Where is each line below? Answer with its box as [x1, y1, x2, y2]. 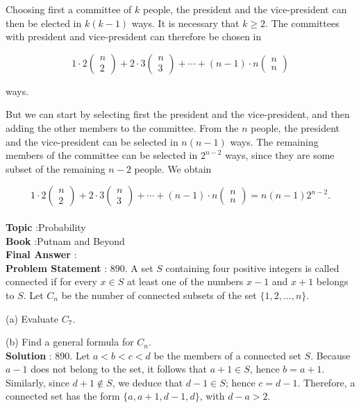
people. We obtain [134, 161, 212, 176]
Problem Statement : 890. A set [6, 260, 153, 275]
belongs [316, 274, 349, 289]
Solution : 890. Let [6, 348, 90, 362]
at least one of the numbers [126, 274, 244, 289]
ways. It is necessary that [131, 15, 240, 30]
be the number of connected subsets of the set [61, 287, 257, 302]
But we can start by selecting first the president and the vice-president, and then [6, 107, 350, 121]
